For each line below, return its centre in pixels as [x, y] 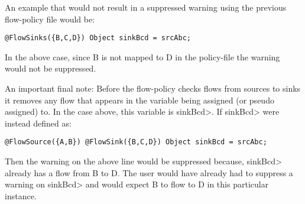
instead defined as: [38, 123]
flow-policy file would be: [50, 19]
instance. [21, 195]
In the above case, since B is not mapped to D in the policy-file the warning [142, 56]
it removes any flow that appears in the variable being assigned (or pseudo [139, 100]
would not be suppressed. [51, 68]
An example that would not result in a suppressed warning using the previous [146, 7]
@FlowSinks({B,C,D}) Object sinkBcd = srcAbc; [98, 38]
